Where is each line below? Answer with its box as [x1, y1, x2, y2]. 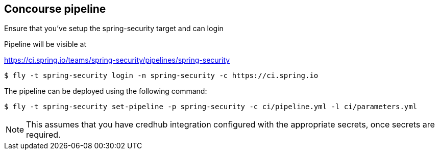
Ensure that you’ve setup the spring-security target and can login [4, 24, 224, 33]
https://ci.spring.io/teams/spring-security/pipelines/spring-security [4, 56, 230, 65]
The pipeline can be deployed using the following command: [4, 87, 207, 96]
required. [26, 130, 61, 140]
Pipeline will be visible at [4, 40, 86, 49]
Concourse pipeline [4, 3, 106, 15]
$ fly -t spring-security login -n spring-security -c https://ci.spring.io [4, 71, 319, 80]
